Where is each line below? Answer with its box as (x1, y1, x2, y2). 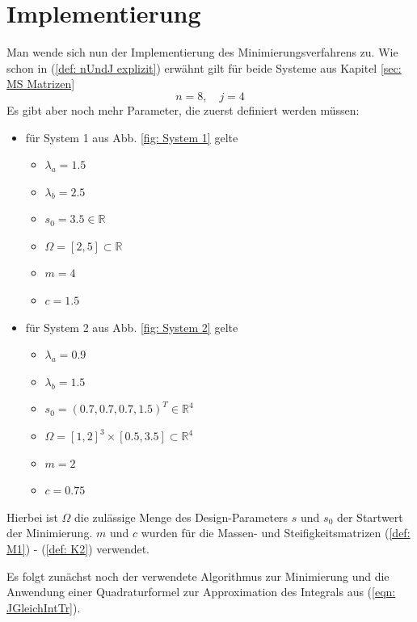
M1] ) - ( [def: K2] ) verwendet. (6, 540, 150, 557)
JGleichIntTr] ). (6, 599, 81, 616)
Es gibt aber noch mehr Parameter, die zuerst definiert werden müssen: (6, 101, 360, 118)
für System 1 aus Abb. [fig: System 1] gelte (25, 128, 238, 145)
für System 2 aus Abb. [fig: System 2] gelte (25, 318, 238, 335)
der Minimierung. (6, 524, 93, 541)
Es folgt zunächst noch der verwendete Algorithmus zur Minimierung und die (6, 567, 390, 584)
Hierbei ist (6, 508, 58, 525)
